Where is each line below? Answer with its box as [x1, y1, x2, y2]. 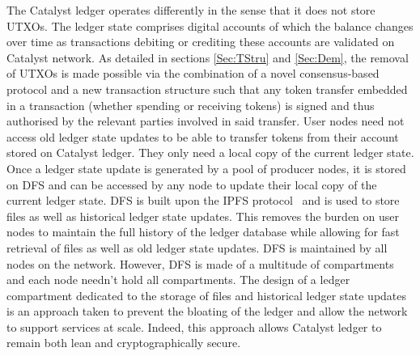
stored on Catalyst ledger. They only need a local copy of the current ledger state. [6, 144, 414, 161]
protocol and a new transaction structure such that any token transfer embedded [6, 80, 408, 97]
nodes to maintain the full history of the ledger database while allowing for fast [6, 223, 400, 240]
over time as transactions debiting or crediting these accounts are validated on [6, 33, 395, 50]
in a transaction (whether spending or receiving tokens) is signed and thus [6, 96, 375, 113]
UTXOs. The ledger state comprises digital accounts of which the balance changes [6, 17, 414, 34]
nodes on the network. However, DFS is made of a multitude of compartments [6, 255, 394, 272]
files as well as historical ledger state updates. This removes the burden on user [6, 207, 400, 224]
